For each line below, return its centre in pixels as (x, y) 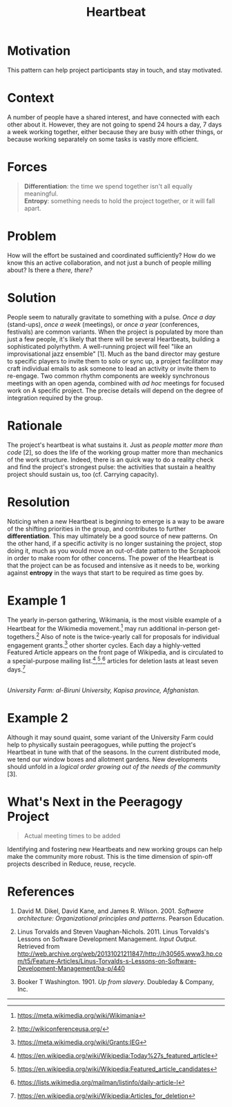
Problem (32, 236)
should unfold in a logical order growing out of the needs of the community (114, 766)
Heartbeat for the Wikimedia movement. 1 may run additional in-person (107, 627)
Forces (27, 167)
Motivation (39, 51)
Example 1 (37, 600)
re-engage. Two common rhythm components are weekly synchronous (108, 376)
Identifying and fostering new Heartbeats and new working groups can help (115, 849)
